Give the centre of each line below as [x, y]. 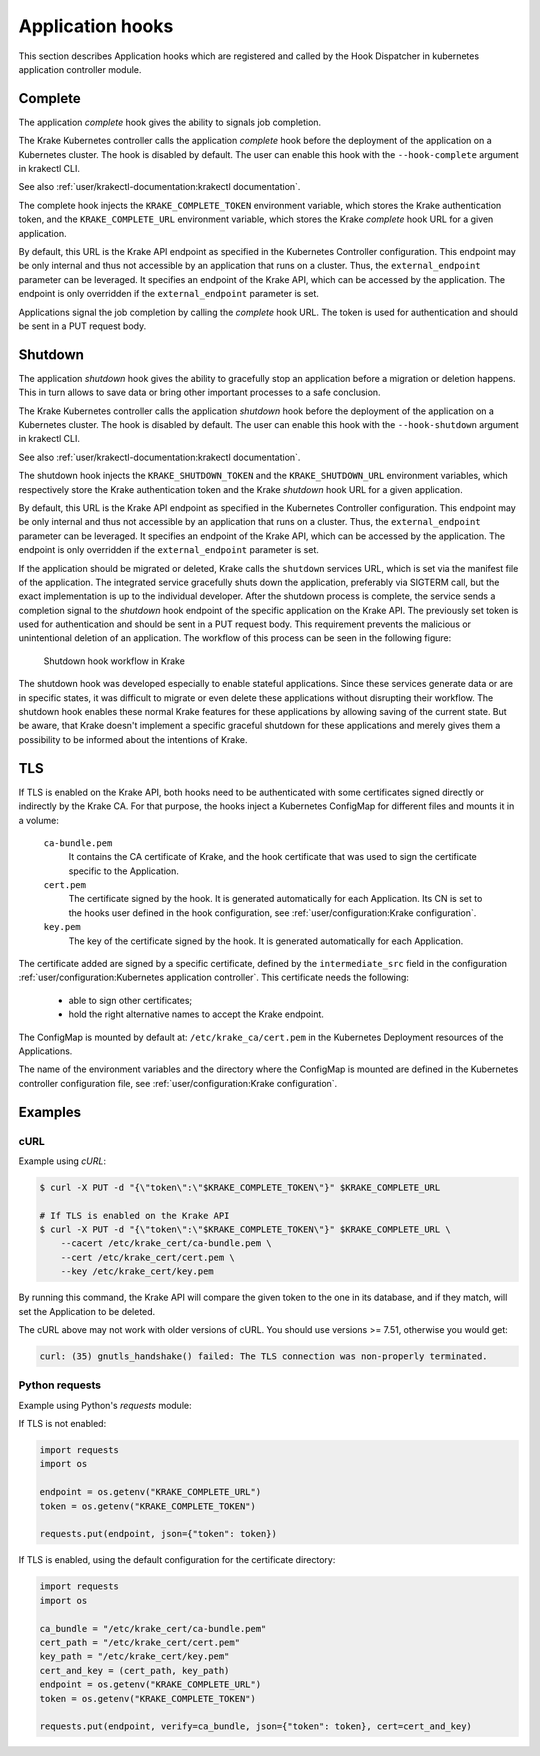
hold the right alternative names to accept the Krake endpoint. [196, 1014]
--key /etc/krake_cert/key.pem [137, 1271]
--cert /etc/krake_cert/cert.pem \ [147, 1257]
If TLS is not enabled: [62, 1424]
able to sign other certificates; [130, 1000]
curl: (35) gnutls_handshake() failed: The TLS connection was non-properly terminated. [264, 1356]
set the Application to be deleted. [87, 1311]
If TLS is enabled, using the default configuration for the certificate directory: [177, 1560]
